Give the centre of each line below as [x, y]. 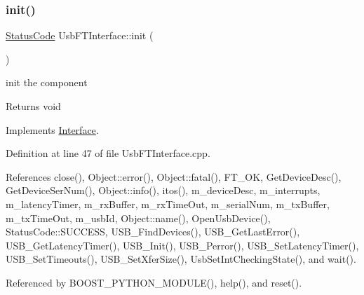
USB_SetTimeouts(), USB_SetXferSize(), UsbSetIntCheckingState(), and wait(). [181, 259]
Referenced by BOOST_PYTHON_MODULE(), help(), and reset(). [154, 282]
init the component [47, 82]
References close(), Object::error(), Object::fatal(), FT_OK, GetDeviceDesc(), [174, 176]
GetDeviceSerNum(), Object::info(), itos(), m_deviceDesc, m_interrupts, [163, 190]
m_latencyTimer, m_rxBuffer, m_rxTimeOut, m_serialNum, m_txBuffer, [168, 204]
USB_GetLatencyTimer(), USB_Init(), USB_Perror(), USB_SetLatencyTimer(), [182, 245]
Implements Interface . [52, 129]
